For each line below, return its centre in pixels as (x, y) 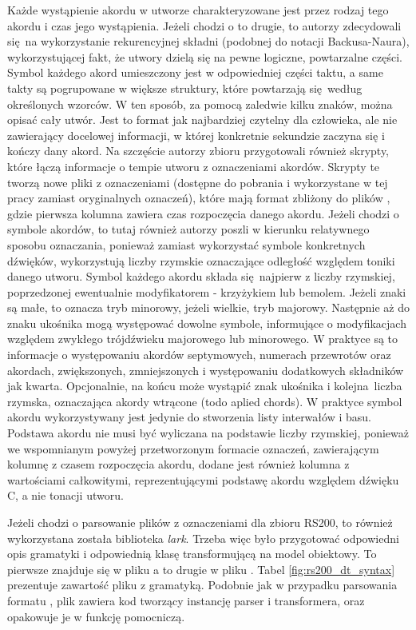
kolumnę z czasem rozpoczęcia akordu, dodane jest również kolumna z (178, 464)
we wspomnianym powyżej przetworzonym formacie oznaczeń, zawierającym (193, 448)
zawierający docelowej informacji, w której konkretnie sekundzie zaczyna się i (196, 135)
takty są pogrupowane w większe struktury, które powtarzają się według (185, 88)
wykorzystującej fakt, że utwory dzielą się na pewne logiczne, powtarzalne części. (205, 56)
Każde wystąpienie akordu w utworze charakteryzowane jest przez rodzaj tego (198, 10)
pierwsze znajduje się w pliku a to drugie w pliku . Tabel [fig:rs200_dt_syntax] (201, 569)
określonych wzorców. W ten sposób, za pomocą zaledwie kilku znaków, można (200, 104)
